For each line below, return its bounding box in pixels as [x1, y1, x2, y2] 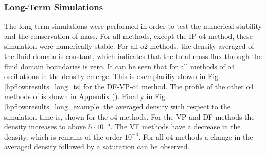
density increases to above [4, 121, 86, 132]
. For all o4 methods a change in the [138, 131, 253, 142]
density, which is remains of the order [4, 131, 122, 142]
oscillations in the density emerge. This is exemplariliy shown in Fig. [4, 71, 220, 82]
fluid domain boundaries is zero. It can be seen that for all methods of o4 [4, 61, 235, 71]
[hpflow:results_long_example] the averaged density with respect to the [4, 101, 230, 111]
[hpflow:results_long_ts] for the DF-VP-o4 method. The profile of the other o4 [4, 81, 254, 91]
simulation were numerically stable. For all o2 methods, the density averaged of [4, 41, 254, 51]
